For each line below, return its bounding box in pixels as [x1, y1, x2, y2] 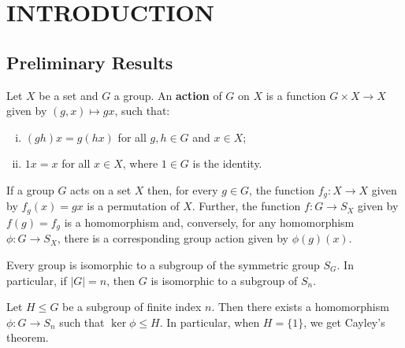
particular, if [6, 272, 67, 288]
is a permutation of [87, 198, 180, 214]
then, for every [147, 181, 218, 198]
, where [122, 155, 158, 172]
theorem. [6, 329, 49, 346]
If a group [6, 181, 54, 198]
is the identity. [192, 155, 262, 172]
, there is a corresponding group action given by [57, 230, 289, 246]
